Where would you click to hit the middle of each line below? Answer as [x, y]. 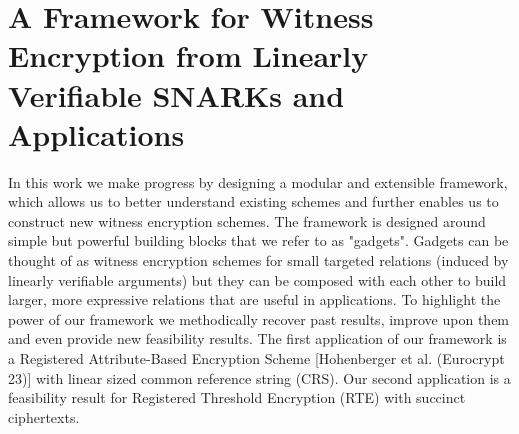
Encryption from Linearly [188, 55]
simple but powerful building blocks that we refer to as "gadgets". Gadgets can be [258, 240]
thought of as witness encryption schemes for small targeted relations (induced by [258, 260]
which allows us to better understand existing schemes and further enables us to [253, 201]
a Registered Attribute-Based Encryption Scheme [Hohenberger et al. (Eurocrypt [256, 358]
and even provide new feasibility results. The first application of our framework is [257, 338]
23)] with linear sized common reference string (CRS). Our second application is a [259, 377]
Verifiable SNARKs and [176, 94]
